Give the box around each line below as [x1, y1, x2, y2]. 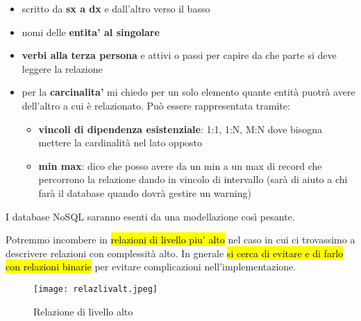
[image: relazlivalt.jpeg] [33, 284, 158, 294]
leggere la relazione [22, 61, 103, 76]
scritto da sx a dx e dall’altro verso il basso [22, 1, 210, 15]
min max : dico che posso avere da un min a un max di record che [38, 158, 322, 173]
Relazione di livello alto [33, 304, 133, 318]
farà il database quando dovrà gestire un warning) [38, 185, 251, 200]
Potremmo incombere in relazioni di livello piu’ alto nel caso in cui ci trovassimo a [6, 232, 355, 247]
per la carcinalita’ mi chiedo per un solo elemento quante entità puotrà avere [22, 85, 355, 99]
